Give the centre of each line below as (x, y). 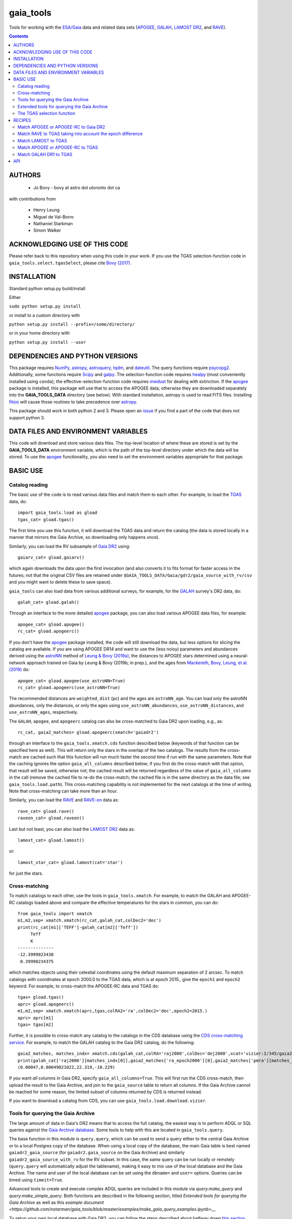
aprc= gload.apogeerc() (46, 1004)
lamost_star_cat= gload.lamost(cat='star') (70, 862)
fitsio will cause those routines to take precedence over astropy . (73, 402)
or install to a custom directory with (45, 315)
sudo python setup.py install (45, 306)
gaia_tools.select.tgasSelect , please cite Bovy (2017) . (70, 263)
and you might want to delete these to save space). (60, 582)
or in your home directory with (39, 333)
